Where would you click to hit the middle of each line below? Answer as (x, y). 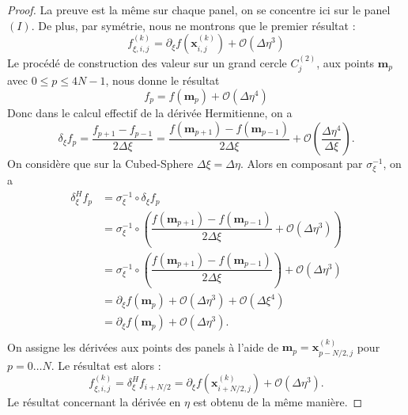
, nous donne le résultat (162, 80)
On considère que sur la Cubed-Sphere (100, 164)
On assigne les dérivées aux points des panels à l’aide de (143, 346)
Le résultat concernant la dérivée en (94, 402)
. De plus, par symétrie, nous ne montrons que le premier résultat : (193, 25)
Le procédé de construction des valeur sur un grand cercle (147, 63)
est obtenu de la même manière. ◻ (278, 402)
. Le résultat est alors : (106, 365)
